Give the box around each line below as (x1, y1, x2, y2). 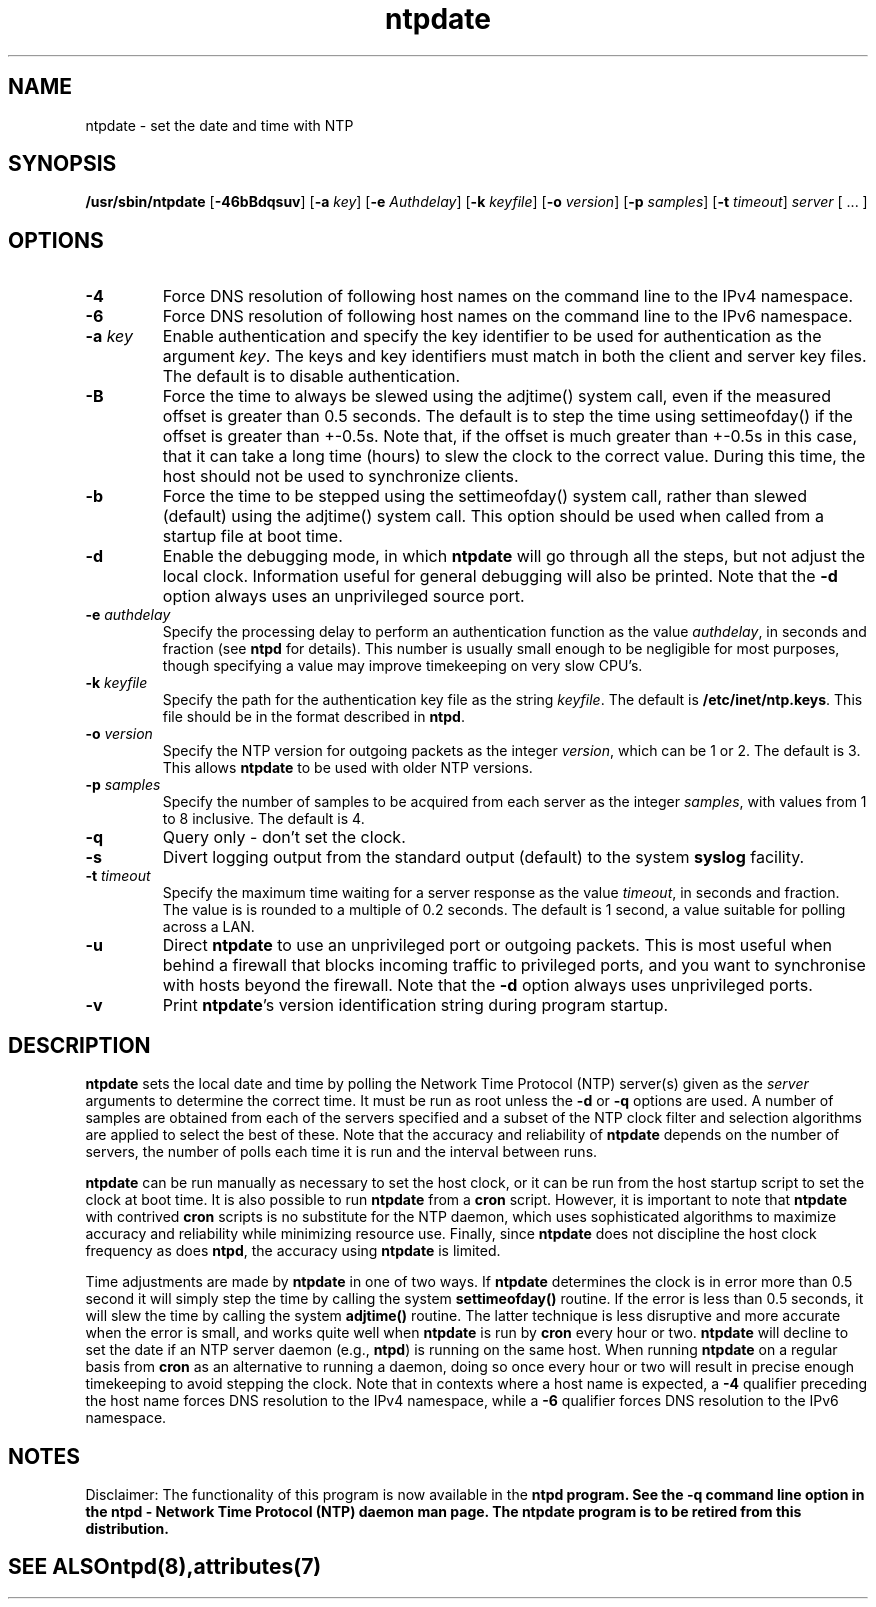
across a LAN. (162, 918, 255, 936)
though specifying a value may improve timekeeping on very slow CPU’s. (162, 657, 643, 675)
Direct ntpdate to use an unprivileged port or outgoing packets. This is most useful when (162, 935, 833, 956)
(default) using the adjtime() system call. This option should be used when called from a (162, 506, 824, 527)
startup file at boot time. (162, 526, 343, 547)
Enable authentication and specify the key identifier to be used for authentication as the (162, 326, 822, 347)
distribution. (85, 1519, 169, 1537)
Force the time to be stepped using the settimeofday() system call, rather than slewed (162, 486, 807, 507)
